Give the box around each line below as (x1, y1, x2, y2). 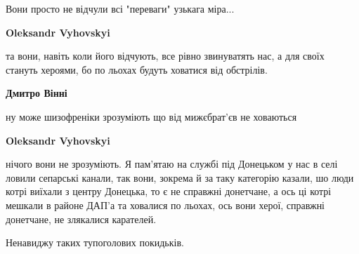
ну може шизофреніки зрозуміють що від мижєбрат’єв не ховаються (6, 109, 297, 123)
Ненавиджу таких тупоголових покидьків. (6, 235, 184, 250)
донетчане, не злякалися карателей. (6, 211, 157, 226)
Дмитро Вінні (6, 86, 67, 100)
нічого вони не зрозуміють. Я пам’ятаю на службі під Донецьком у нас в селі (6, 156, 338, 171)
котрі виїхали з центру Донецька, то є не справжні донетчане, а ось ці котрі (6, 184, 332, 199)
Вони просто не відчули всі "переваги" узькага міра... (6, 1, 235, 15)
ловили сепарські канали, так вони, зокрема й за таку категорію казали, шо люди (6, 170, 354, 185)
